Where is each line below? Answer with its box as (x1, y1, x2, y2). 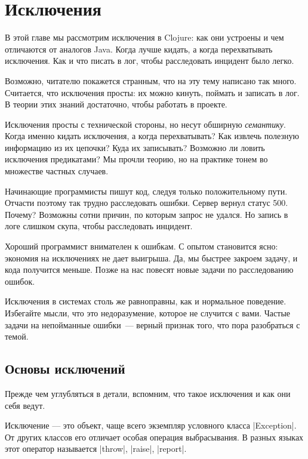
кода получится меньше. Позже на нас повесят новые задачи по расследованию (5, 263, 294, 276)
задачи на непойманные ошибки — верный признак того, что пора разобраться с (5, 318, 300, 331)
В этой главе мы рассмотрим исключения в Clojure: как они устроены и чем (5, 31, 284, 44)
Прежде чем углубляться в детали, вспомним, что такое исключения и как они (5, 387, 291, 399)
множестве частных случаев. (5, 165, 109, 177)
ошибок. (5, 275, 35, 287)
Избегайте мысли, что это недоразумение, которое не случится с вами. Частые (5, 307, 291, 319)
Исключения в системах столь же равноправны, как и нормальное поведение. (5, 295, 287, 307)
